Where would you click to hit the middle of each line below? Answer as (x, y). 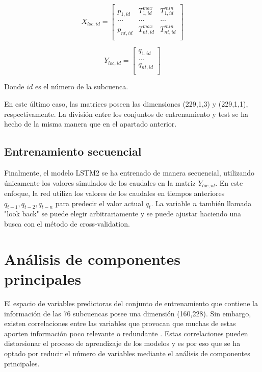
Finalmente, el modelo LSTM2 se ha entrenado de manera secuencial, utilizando (129, 173)
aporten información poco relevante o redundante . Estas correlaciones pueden (126, 333)
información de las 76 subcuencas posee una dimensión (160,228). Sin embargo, (128, 313)
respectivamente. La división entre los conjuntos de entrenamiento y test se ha (126, 114)
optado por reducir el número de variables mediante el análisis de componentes (127, 353)
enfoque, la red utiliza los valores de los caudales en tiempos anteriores (114, 193)
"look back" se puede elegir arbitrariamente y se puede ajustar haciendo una (123, 214)
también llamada (226, 203)
